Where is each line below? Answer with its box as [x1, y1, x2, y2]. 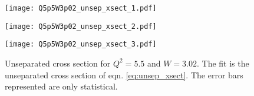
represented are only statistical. [5, 80, 118, 92]
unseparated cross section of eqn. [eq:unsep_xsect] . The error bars [5, 68, 243, 81]
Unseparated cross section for [5, 57, 111, 69]
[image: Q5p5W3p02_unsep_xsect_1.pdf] [5, 4, 157, 12]
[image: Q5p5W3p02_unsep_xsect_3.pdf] [5, 40, 157, 49]
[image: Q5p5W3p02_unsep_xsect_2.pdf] [5, 22, 157, 31]
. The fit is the [196, 57, 249, 69]
